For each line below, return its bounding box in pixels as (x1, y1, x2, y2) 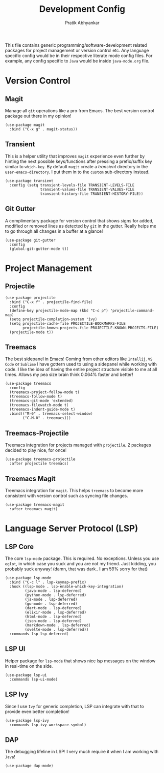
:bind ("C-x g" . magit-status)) (9, 126, 78, 131)
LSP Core (5, 542, 34, 551)
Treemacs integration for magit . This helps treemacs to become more (5, 488, 143, 493)
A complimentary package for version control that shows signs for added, (5, 217, 154, 223)
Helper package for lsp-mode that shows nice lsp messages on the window (5, 658, 156, 664)
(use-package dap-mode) (5, 764, 54, 769)
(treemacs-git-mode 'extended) (9, 399, 73, 403)
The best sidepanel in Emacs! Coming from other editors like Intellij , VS (5, 356, 153, 362)
